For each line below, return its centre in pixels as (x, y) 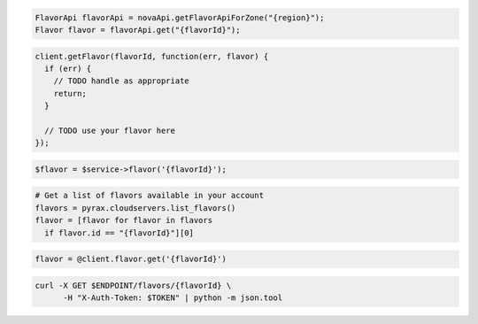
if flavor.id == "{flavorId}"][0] (119, 233)
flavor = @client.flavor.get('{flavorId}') (131, 259)
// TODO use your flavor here (110, 130)
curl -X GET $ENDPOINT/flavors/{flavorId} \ (133, 285)
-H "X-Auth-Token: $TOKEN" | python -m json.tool (173, 298)
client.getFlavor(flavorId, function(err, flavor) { (152, 56)
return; (70, 93)
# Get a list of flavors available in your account (150, 196)
